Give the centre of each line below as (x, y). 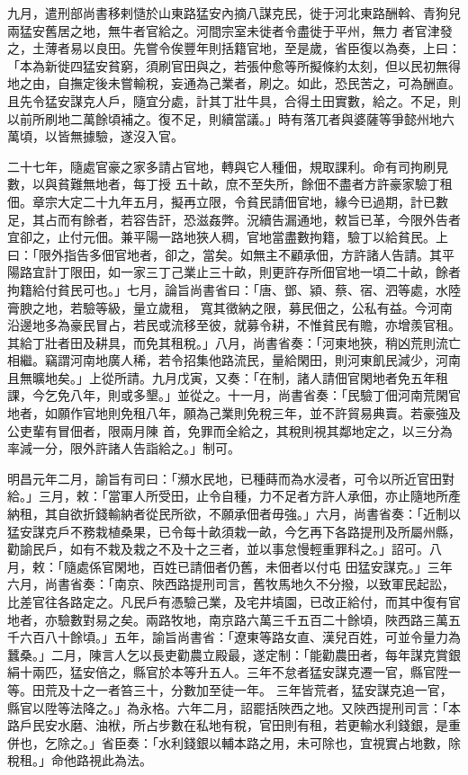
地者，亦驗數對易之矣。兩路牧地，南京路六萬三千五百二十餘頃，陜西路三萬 (228, 619)
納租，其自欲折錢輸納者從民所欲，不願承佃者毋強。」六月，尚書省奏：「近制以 (234, 514)
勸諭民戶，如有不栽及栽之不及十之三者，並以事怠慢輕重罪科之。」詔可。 (218, 549)
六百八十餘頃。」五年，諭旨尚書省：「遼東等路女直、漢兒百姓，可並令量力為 (240, 637)
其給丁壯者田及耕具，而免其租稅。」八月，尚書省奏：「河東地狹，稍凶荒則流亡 (234, 342)
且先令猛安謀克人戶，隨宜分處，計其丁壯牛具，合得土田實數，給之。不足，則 (234, 100)
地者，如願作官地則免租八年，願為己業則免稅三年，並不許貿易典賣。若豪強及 (234, 413)
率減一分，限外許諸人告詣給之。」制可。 (124, 448)
